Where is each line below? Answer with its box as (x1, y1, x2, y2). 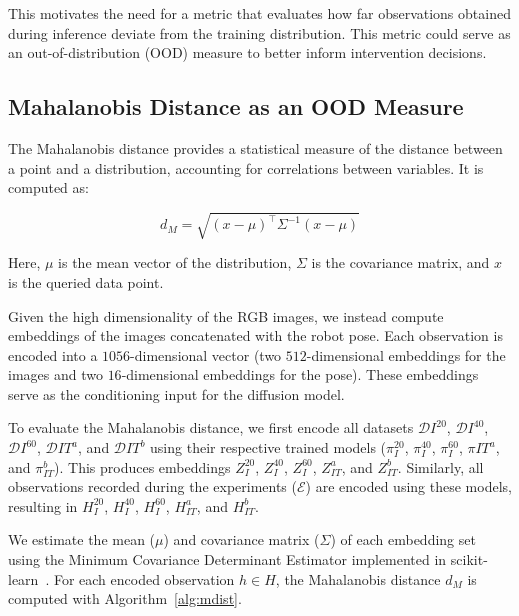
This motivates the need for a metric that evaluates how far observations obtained (8, 3, 511, 23)
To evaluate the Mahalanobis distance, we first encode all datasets (8, 417, 414, 438)
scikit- (450, 549, 488, 570)
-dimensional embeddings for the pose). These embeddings (121, 364, 479, 385)
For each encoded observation (53, 568, 235, 589)
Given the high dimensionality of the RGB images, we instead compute (8, 305, 444, 326)
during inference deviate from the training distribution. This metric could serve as (8, 22, 511, 43)
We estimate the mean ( (8, 529, 156, 550)
